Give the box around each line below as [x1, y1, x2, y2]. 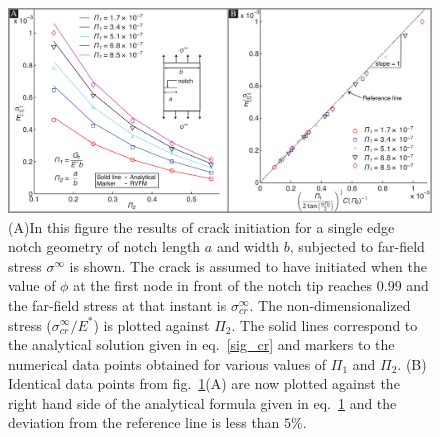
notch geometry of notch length [8, 236, 201, 257]
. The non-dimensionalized [249, 294, 411, 315]
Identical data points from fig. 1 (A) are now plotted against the [8, 373, 400, 394]
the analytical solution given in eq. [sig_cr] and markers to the [8, 334, 395, 355]
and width [216, 236, 280, 257]
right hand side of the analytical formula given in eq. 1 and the [8, 392, 397, 413]
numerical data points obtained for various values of [8, 353, 327, 374]
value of [8, 275, 56, 296]
